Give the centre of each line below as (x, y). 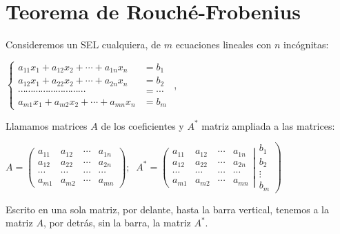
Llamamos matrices (47, 125)
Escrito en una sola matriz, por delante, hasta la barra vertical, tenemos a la (167, 209)
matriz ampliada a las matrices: (268, 125)
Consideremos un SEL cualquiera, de (83, 45)
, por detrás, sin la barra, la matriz (117, 223)
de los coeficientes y (142, 125)
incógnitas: (306, 45)
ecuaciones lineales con (223, 45)
